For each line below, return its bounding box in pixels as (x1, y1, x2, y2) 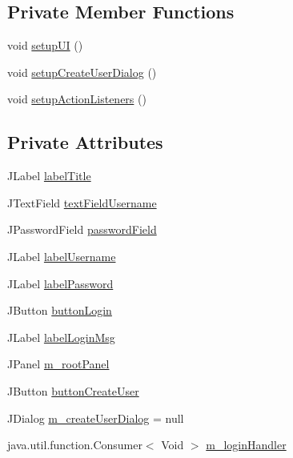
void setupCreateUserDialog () (7, 63, 157, 80)
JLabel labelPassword (7, 275, 114, 291)
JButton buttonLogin (7, 302, 112, 319)
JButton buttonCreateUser (7, 382, 139, 399)
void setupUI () (7, 37, 83, 54)
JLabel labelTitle (7, 167, 91, 184)
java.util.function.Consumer (7, 436, 142, 453)
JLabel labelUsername (7, 247, 116, 264)
